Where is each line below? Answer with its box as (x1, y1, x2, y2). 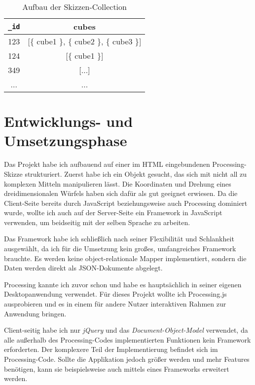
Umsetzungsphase (4, 130, 127, 151)
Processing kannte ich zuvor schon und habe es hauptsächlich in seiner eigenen (4, 279, 242, 289)
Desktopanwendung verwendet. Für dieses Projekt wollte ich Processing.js (4, 289, 227, 299)
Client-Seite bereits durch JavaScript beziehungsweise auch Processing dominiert (4, 197, 248, 208)
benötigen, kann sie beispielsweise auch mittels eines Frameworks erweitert (4, 363, 229, 374)
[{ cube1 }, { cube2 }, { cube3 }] (28, 36, 142, 47)
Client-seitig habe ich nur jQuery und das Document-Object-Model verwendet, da (4, 325, 248, 335)
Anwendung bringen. (4, 308, 67, 318)
